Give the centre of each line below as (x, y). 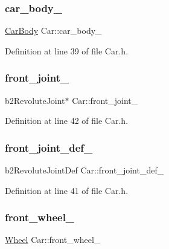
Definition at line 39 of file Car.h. (67, 50)
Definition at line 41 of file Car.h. (67, 190)
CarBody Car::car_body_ (53, 31)
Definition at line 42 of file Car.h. (67, 121)
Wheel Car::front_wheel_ (53, 240)
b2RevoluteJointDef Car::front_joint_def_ (84, 170)
